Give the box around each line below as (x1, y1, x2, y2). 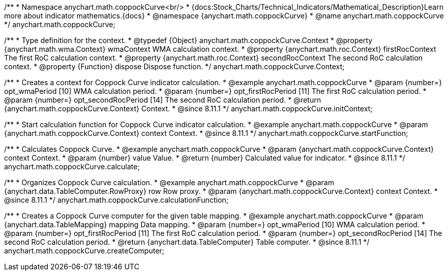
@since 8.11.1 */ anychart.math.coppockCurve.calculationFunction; (4, 195, 229, 204)
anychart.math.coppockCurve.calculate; (4, 162, 140, 171)
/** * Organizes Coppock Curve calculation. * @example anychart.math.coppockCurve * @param (4, 178, 334, 187)
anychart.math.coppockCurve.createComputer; (4, 246, 164, 255)
